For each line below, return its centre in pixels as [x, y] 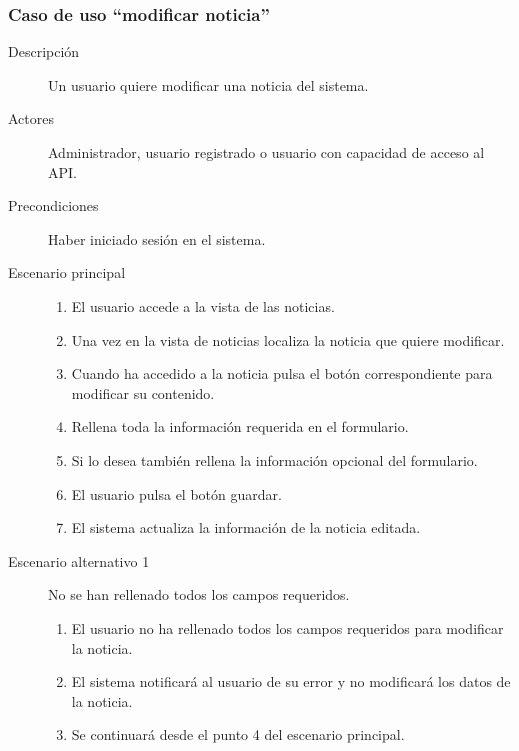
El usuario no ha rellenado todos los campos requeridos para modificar [287, 627]
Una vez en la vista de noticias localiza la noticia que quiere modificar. [288, 339]
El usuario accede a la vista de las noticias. [203, 305]
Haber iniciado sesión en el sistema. [157, 238]
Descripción [44, 51]
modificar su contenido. [143, 392]
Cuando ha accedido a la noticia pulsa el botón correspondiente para [282, 373]
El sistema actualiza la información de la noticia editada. [246, 527]
